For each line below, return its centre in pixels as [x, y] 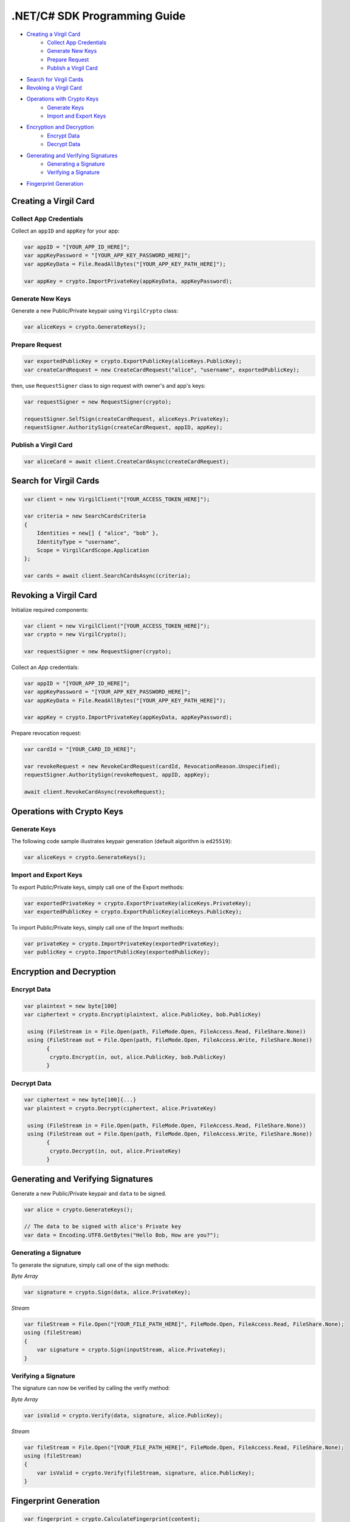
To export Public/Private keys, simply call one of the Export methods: [98, 887]
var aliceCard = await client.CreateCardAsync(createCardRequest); [127, 462]
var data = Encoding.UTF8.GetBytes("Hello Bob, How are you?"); [122, 1235]
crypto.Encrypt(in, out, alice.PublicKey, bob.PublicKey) [138, 1057]
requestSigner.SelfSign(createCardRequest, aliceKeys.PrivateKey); [127, 419]
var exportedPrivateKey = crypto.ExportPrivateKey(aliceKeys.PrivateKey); [138, 903]
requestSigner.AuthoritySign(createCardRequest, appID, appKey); [123, 427]
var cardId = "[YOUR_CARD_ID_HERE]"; [80, 749]
